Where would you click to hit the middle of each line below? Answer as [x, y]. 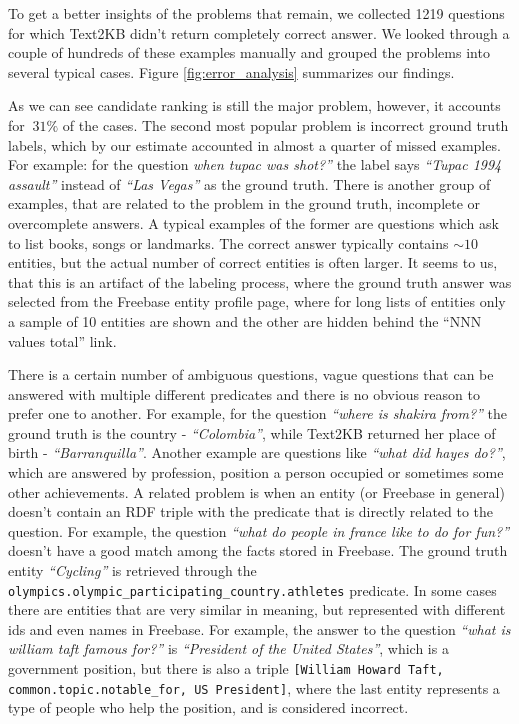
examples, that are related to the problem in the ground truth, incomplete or [244, 203]
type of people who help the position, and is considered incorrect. [208, 707]
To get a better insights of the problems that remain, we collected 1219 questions [256, 13]
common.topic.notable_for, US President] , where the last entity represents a [254, 687]
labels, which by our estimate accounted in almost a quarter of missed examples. [254, 144]
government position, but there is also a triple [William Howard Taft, [226, 668]
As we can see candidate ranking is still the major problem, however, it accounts [254, 105]
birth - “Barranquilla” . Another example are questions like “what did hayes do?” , [257, 452]
